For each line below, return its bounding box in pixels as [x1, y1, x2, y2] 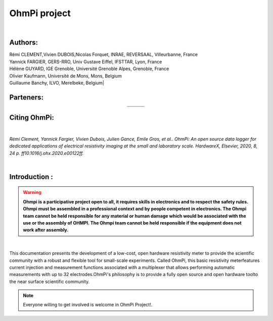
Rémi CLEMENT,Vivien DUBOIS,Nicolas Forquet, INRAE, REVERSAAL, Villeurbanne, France [9, 51, 198, 58]
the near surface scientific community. [9, 278, 90, 285]
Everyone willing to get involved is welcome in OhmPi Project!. [23, 302, 153, 308]
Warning [23, 189, 41, 195]
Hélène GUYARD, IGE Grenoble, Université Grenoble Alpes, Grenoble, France [9, 66, 169, 72]
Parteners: [9, 93, 44, 101]
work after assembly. [23, 227, 69, 233]
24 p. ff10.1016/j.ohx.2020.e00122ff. [9, 150, 84, 156]
